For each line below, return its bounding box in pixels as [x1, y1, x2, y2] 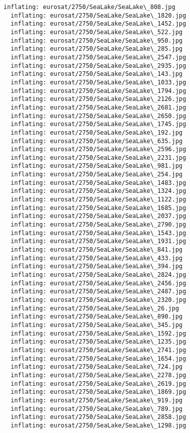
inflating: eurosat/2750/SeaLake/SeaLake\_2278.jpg [10, 371, 186, 379]
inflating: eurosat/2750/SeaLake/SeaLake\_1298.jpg [10, 421, 186, 429]
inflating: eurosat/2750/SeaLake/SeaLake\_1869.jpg [10, 388, 186, 396]
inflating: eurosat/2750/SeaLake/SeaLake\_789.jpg [10, 405, 182, 412]
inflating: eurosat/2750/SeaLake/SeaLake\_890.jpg [10, 313, 182, 320]
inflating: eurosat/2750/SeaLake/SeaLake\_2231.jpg [10, 154, 186, 161]
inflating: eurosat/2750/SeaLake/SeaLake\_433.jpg [10, 254, 182, 262]
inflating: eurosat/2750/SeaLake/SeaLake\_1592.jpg [10, 330, 186, 337]
